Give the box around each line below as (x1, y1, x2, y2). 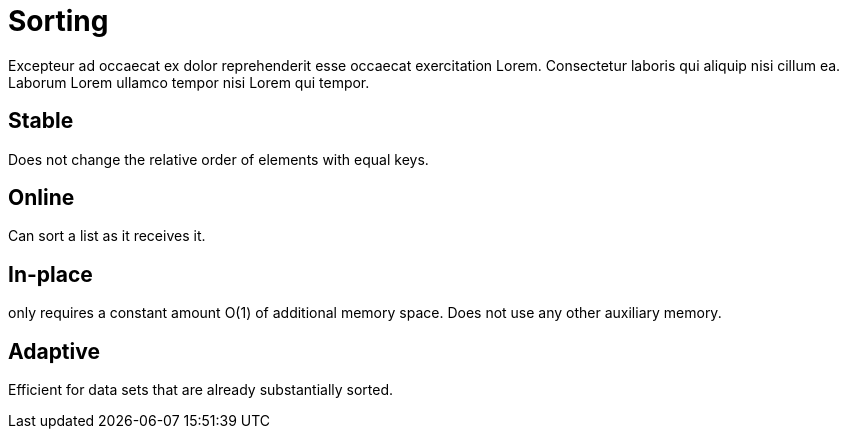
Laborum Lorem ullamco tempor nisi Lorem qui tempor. (8, 73, 370, 91)
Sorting (8, 4, 109, 38)
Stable (8, 108, 74, 134)
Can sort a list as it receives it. (8, 227, 206, 245)
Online (8, 185, 75, 211)
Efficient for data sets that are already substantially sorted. (8, 381, 394, 399)
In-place (8, 261, 93, 287)
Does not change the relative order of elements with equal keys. (8, 150, 429, 168)
